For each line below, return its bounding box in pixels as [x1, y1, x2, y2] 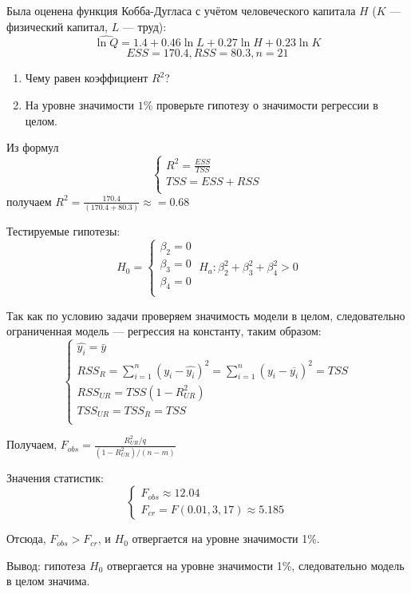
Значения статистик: [6, 469, 104, 485]
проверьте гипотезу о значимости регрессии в [156, 97, 378, 113]
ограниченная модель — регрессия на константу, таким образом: [6, 323, 322, 339]
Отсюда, [6, 530, 46, 547]
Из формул [6, 139, 59, 156]
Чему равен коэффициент [25, 69, 148, 86]
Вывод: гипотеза [6, 556, 86, 573]
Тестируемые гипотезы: [6, 223, 121, 240]
